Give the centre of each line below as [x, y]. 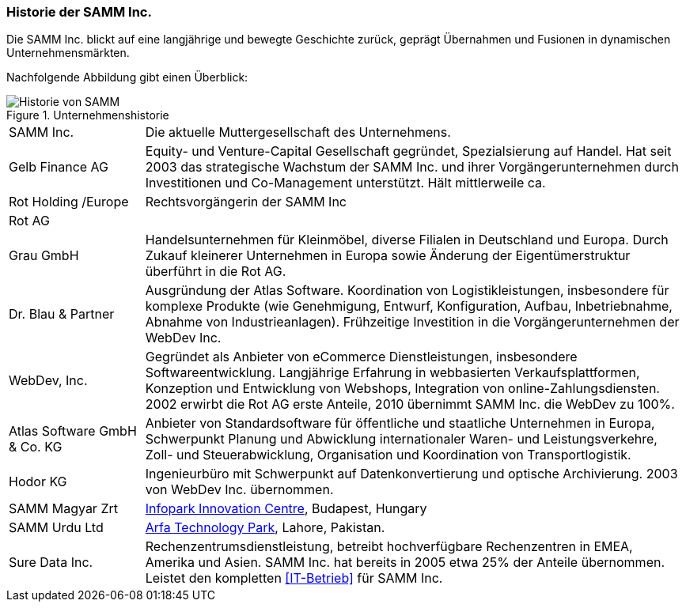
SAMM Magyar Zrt [63, 509]
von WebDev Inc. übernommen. [239, 490]
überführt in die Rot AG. [216, 272]
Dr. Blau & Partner [62, 314]
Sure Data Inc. [51, 563]
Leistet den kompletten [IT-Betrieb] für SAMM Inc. [294, 578]
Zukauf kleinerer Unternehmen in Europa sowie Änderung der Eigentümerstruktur [388, 256]
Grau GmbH [44, 256]
